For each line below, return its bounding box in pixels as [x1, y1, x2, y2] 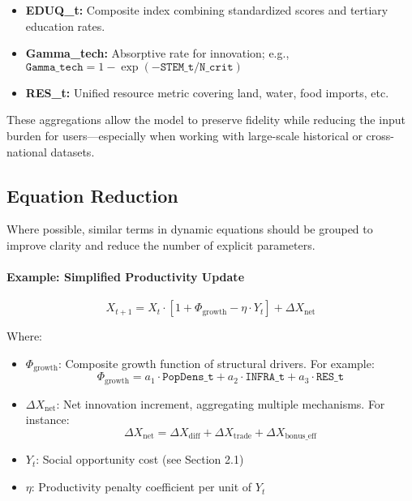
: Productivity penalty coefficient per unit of [31, 478, 252, 495]
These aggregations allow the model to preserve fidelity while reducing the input [6, 111, 406, 128]
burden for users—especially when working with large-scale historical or [6, 126, 363, 143]
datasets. [50, 143, 95, 160]
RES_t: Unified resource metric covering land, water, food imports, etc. [25, 83, 389, 101]
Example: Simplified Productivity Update [6, 268, 245, 285]
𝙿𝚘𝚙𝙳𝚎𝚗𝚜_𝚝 [162, 371, 214, 383]
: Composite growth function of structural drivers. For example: [58, 354, 375, 371]
